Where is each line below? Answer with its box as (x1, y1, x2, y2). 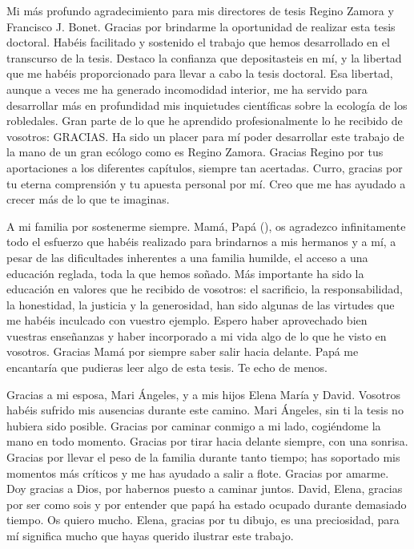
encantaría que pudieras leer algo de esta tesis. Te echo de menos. (6, 359, 328, 376)
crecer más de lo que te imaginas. (6, 191, 170, 208)
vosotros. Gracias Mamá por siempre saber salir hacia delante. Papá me (6, 343, 359, 360)
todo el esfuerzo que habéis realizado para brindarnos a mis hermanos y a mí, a (6, 233, 396, 250)
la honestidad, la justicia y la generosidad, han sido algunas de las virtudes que (6, 296, 395, 313)
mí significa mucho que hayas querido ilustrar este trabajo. (6, 527, 294, 543)
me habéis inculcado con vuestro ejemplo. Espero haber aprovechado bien (6, 312, 368, 329)
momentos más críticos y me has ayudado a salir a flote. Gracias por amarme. (6, 464, 389, 481)
